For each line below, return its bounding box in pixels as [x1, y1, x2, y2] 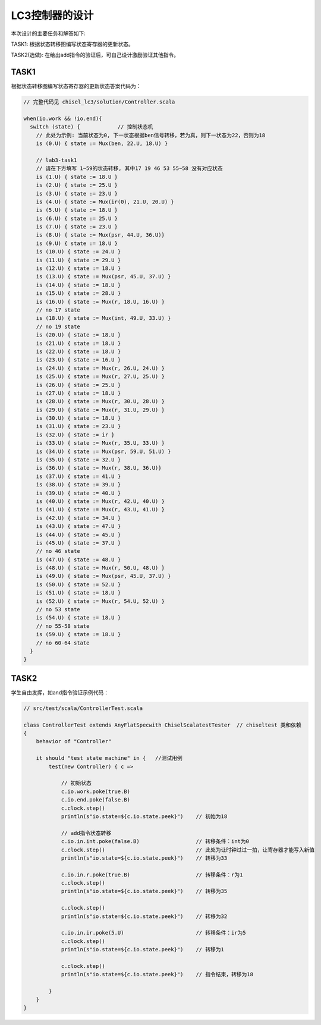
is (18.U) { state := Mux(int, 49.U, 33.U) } [36, 315, 171, 322]
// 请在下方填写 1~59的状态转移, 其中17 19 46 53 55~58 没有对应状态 [36, 165, 223, 172]
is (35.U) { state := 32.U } [36, 457, 121, 463]
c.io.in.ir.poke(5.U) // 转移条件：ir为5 [61, 929, 246, 936]
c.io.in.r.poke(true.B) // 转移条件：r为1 [61, 871, 243, 878]
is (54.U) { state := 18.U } [36, 614, 121, 621]
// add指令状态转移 [61, 829, 112, 837]
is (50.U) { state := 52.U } [36, 581, 121, 588]
